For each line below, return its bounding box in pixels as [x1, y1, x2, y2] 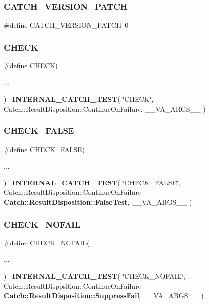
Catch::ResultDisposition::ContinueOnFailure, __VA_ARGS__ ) [4, 103, 206, 114]
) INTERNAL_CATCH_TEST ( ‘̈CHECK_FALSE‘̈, [4, 177, 181, 187]
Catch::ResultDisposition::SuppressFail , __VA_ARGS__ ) [4, 290, 204, 301]
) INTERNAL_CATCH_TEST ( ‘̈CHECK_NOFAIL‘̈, [4, 271, 186, 281]
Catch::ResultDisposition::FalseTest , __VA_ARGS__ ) [4, 197, 192, 207]
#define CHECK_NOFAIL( [4, 237, 90, 247]
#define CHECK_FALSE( [4, 144, 85, 154]
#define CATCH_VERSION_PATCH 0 [4, 20, 129, 30]
